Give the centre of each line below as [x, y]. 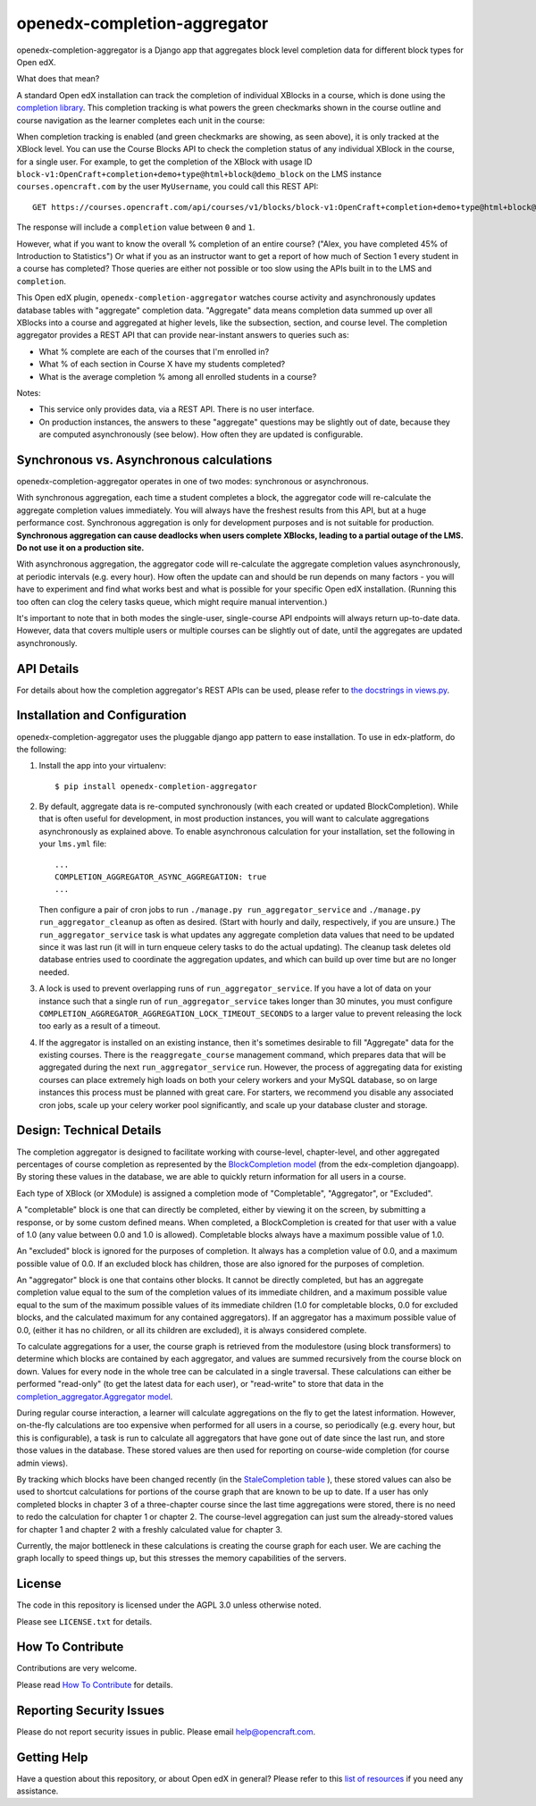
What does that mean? [58, 79]
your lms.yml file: [73, 844]
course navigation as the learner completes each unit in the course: [141, 120]
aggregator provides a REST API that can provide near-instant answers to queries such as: [183, 335]
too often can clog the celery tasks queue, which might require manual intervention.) [172, 601]
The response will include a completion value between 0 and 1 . [136, 227]
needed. [54, 972]
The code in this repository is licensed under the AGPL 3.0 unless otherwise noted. [169, 1605]
